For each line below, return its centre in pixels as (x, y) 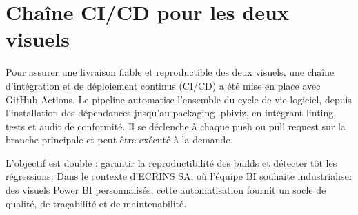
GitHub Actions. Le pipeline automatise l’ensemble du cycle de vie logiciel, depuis (179, 99)
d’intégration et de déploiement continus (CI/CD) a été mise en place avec (163, 85)
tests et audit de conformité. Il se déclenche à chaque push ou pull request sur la (176, 126)
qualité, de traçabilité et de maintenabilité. (96, 203)
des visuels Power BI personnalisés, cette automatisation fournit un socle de (166, 190)
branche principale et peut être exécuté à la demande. (119, 140)
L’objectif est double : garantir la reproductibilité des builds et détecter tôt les (171, 162)
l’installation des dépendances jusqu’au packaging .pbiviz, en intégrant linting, (171, 113)
